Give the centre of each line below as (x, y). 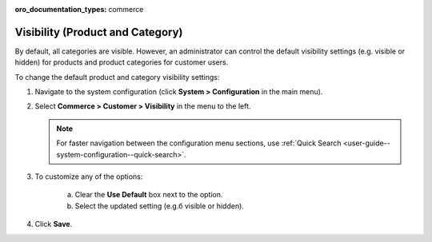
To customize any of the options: (89, 177)
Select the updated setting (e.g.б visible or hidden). (159, 206)
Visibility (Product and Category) (99, 32)
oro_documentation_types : (61, 9)
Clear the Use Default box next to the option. (149, 195)
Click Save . (54, 224)
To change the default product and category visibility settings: (117, 77)
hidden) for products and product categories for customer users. (122, 62)
